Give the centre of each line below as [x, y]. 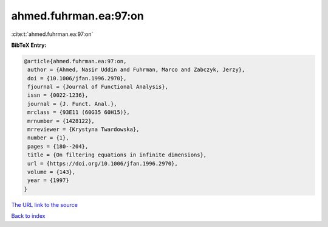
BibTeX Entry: [29, 45]
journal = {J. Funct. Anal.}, [73, 104]
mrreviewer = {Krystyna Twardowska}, [84, 130]
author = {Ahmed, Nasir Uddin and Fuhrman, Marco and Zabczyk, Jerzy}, [136, 70]
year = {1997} [48, 180]
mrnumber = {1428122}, [61, 121]
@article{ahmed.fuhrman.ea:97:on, [75, 61]
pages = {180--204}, [58, 146]
